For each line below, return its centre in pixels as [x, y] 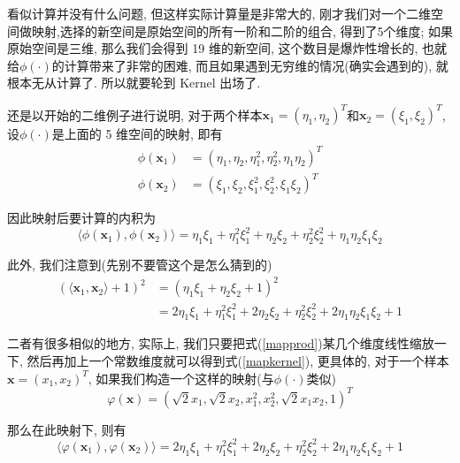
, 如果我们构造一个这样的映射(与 [181, 378]
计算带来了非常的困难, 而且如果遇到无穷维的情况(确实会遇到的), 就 [256, 65]
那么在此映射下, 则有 [67, 429]
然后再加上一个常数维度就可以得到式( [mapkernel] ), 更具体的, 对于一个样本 [238, 361]
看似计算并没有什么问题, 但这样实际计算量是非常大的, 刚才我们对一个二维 [219, 13]
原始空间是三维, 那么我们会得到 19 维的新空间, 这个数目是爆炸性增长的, [213, 48]
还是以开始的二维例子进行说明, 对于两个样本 [135, 114]
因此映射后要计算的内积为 [81, 218]
